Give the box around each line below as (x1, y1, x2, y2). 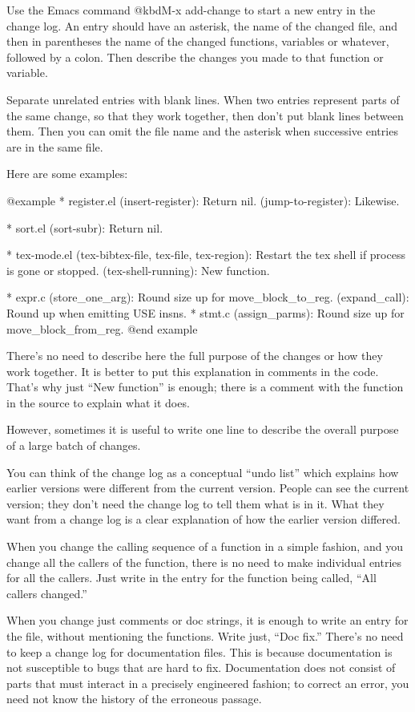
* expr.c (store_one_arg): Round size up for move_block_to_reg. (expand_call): (6, 289, 409, 305)
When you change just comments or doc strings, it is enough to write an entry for (6, 612, 409, 629)
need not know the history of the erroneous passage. (6, 690, 262, 707)
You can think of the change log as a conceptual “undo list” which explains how (6, 463, 399, 480)
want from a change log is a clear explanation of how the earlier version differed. (6, 511, 401, 528)
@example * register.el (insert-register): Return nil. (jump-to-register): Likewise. (6, 192, 400, 208)
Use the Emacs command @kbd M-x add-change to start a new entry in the (6, 2, 376, 18)
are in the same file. (6, 138, 103, 155)
